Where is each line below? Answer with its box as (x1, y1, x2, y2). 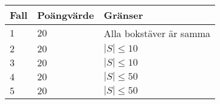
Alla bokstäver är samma (103, 26, 211, 40)
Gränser (103, 8, 143, 22)
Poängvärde (37, 8, 94, 22)
